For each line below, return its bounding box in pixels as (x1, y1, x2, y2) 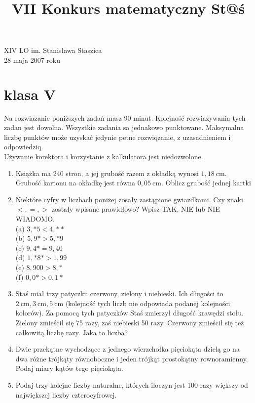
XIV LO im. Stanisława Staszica (4, 45, 102, 55)
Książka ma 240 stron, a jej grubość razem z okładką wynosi (15, 168, 199, 178)
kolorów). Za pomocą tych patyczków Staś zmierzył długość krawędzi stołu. (15, 308, 244, 318)
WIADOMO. (15, 214, 55, 224)
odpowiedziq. (4, 141, 43, 152)
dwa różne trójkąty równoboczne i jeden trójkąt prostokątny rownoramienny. (15, 353, 248, 363)
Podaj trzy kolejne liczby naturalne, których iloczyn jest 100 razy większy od (15, 379, 248, 390)
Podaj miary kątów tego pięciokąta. (15, 363, 123, 373)
